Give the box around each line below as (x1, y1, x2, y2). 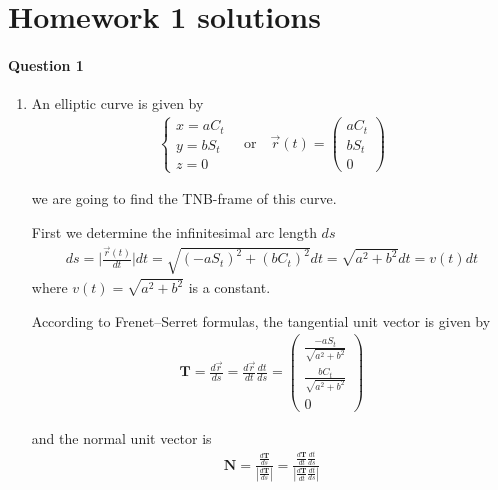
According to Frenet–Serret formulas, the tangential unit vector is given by (31, 310, 491, 331)
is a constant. (188, 277, 271, 297)
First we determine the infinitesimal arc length (31, 221, 317, 242)
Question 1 (8, 54, 84, 75)
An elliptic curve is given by (31, 93, 204, 114)
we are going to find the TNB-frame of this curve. (31, 188, 337, 209)
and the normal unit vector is (31, 427, 212, 448)
